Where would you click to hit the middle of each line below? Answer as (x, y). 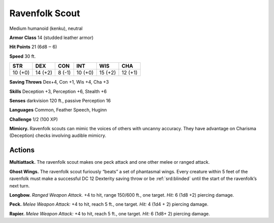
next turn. (20, 185)
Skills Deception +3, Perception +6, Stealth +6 (58, 91)
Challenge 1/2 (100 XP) (34, 119)
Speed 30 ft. (23, 56)
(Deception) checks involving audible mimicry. (58, 136)
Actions (22, 150)
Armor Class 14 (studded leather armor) (52, 38)
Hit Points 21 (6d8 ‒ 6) (33, 47)
